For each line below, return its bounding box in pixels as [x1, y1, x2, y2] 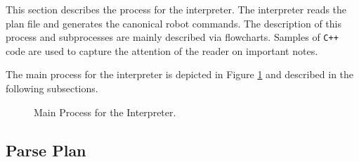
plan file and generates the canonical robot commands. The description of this [6, 15, 341, 30]
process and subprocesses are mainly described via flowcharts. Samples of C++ [6, 30, 339, 44]
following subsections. [6, 81, 98, 96]
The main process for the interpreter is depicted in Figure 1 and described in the [6, 67, 354, 82]
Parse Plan [6, 139, 86, 161]
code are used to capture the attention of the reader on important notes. [6, 43, 318, 58]
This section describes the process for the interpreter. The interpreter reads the [6, 2, 347, 16]
